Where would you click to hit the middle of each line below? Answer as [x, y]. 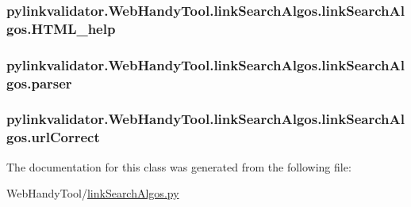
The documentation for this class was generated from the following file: [179, 166]
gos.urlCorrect [53, 137]
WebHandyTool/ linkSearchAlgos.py [93, 193]
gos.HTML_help [61, 28]
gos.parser [39, 83]
